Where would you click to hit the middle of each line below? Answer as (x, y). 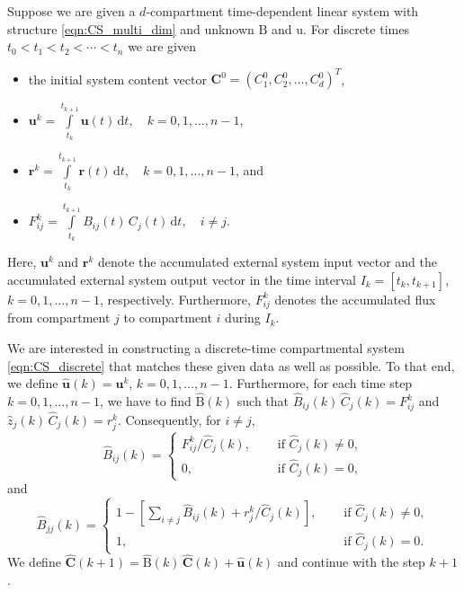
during (243, 318)
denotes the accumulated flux (355, 299)
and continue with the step (351, 562)
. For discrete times (356, 28)
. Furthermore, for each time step (321, 383)
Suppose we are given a (71, 11)
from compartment (59, 318)
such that (263, 401)
